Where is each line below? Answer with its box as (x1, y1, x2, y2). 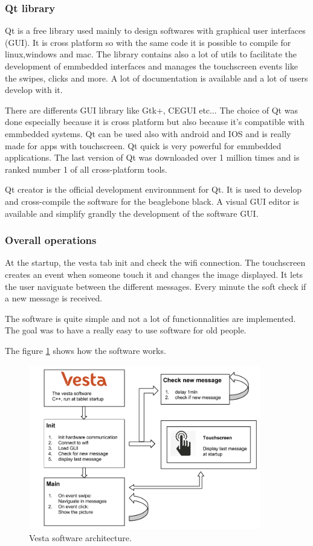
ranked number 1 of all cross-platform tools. (5, 162, 167, 175)
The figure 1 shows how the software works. (5, 344, 166, 356)
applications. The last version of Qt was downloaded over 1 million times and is (5, 151, 300, 164)
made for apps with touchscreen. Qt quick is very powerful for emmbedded (5, 139, 282, 152)
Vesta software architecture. (29, 531, 132, 544)
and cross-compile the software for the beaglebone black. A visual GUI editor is (5, 194, 299, 207)
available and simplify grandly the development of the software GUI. (5, 207, 259, 219)
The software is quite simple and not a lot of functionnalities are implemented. (5, 312, 296, 324)
